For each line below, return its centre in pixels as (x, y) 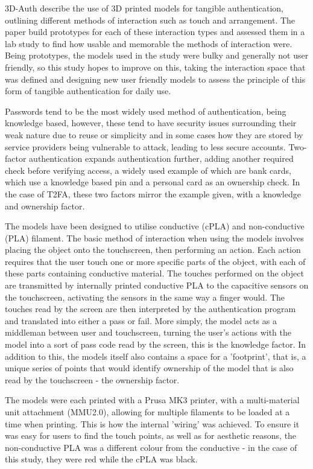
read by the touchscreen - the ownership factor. (92, 379)
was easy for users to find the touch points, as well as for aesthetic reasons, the (151, 436)
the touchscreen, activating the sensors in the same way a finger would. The (145, 297)
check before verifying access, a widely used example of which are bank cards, (148, 170)
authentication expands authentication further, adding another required (161, 158)
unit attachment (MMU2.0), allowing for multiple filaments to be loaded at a (147, 412)
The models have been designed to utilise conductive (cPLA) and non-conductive (155, 226)
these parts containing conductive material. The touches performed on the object (154, 273)
